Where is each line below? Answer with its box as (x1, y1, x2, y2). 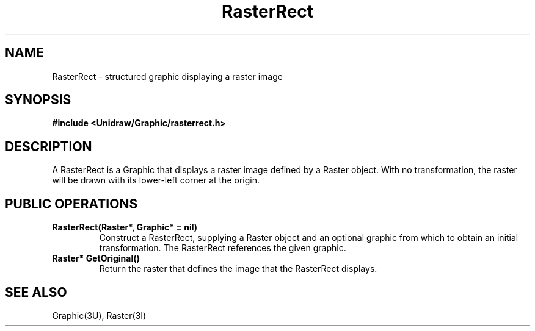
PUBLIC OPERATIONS (5, 196, 138, 212)
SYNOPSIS (5, 92, 71, 108)
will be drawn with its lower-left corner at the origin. (52, 175, 260, 186)
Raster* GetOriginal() (52, 253, 140, 264)
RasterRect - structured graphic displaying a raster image (52, 71, 283, 82)
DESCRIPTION (5, 138, 92, 154)
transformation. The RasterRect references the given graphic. (99, 243, 346, 254)
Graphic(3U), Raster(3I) (52, 310, 147, 321)
